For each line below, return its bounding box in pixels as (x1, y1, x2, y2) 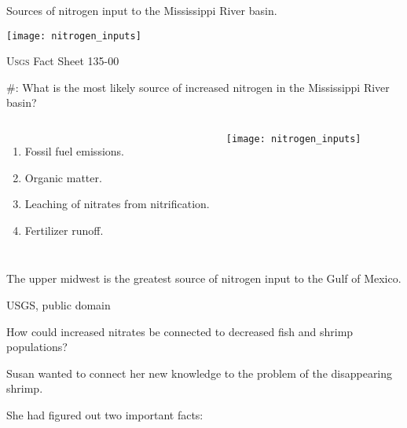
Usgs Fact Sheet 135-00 (6, 53, 119, 69)
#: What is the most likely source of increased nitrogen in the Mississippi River (6, 79, 390, 95)
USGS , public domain (6, 297, 111, 313)
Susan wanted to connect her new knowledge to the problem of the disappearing (6, 364, 393, 381)
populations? (6, 338, 68, 355)
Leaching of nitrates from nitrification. (24, 196, 210, 212)
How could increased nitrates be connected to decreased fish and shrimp (6, 323, 354, 339)
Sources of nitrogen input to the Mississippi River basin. (6, 2, 277, 18)
